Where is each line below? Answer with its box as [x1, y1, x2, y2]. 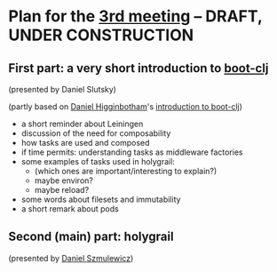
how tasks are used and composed [20, 138, 150, 148]
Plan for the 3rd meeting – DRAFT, [8, 6, 263, 27]
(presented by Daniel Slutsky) [8, 84, 117, 94]
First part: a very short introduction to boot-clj [8, 60, 269, 76]
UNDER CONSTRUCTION [8, 25, 194, 45]
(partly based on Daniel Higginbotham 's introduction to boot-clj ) [8, 101, 243, 112]
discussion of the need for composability [20, 128, 171, 139]
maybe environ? [34, 175, 94, 186]
